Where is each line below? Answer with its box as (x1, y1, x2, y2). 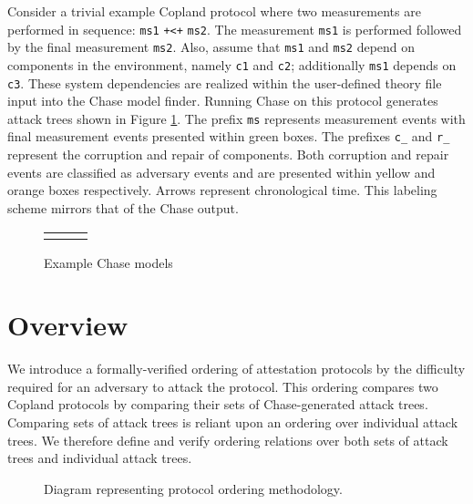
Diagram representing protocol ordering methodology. (44, 478, 343, 498)
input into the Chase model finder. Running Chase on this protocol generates (7, 91, 438, 110)
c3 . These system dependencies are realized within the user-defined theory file (7, 73, 442, 92)
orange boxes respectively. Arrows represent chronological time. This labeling (7, 180, 437, 200)
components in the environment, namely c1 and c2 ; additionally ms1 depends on (7, 55, 457, 74)
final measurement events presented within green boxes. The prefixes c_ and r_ (7, 127, 450, 146)
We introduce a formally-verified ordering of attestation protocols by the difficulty (7, 359, 466, 378)
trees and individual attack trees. (7, 448, 192, 468)
